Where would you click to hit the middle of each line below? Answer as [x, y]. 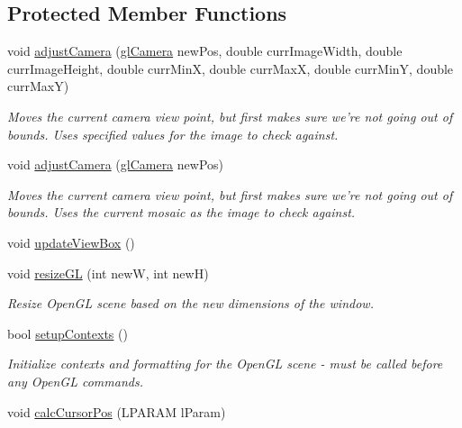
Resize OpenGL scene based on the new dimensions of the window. [190, 303]
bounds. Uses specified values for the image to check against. [173, 134]
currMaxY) [38, 86]
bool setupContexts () [68, 333]
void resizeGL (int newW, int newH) [108, 273]
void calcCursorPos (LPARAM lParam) [117, 411]
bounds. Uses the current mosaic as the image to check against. [181, 212]
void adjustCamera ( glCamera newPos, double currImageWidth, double [205, 51]
